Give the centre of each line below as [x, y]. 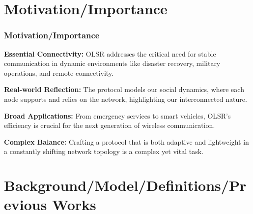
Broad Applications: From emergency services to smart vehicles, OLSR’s [117, 115]
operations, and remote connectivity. [59, 73]
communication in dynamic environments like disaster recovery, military [112, 63]
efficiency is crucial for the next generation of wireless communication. [110, 125]
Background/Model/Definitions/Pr [125, 185]
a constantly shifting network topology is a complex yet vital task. [104, 151]
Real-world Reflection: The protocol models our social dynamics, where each [124, 89]
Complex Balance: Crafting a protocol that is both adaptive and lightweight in [126, 141]
